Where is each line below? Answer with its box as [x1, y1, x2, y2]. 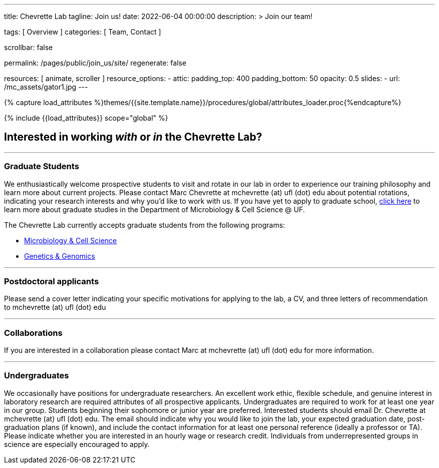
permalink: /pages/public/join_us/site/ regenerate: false [4, 59, 186, 67]
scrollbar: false [4, 43, 53, 52]
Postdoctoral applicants [4, 276, 99, 286]
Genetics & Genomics [24, 251, 95, 260]
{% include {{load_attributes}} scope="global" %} [4, 114, 168, 122]
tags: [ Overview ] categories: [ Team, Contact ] [4, 28, 161, 36]
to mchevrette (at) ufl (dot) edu [4, 303, 106, 312]
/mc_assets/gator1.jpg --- [4, 83, 88, 91]
